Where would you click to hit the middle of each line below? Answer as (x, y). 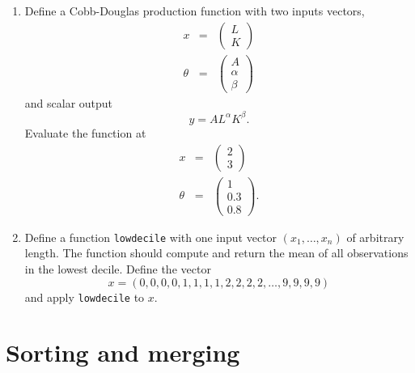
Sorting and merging (123, 352)
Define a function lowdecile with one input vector (151, 237)
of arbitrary (375, 237)
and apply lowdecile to (85, 297)
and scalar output (69, 102)
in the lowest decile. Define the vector (118, 268)
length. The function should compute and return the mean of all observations (216, 253)
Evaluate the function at (85, 132)
